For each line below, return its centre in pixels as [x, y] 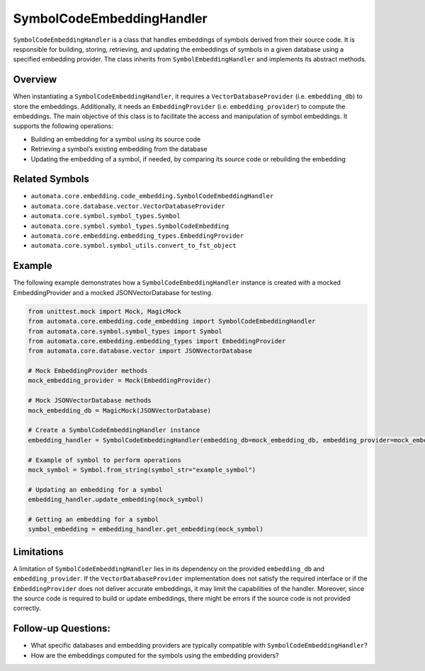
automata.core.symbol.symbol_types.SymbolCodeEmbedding [130, 226]
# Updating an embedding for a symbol [95, 489]
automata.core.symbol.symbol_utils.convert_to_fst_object [134, 246]
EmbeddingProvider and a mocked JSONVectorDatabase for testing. [113, 292]
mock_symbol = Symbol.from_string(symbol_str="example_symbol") [142, 470]
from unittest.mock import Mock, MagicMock [105, 311]
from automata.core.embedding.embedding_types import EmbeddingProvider [157, 341]
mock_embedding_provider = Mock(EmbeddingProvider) [120, 381]
